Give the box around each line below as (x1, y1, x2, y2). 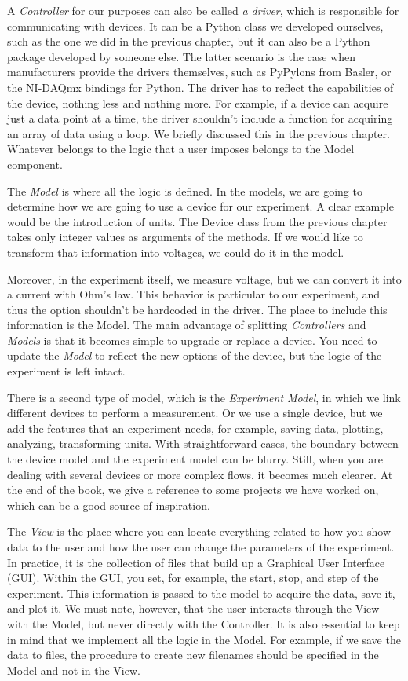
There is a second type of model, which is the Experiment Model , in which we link (7, 389, 401, 405)
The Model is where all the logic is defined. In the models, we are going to (7, 182, 362, 199)
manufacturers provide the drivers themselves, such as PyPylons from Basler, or (7, 64, 392, 80)
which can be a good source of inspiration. (7, 496, 210, 513)
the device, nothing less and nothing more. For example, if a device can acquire (7, 94, 388, 111)
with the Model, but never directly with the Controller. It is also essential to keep (7, 615, 400, 632)
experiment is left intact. (7, 363, 126, 379)
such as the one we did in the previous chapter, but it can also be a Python (7, 33, 370, 49)
